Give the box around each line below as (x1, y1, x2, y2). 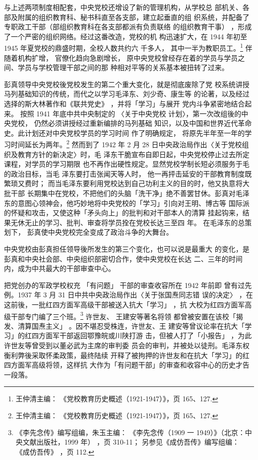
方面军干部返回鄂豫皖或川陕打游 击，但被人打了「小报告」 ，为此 (38, 330, 252, 341)
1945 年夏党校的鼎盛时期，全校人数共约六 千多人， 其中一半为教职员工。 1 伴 (4, 41, 253, 53)
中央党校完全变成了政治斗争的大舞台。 (48, 227, 173, 237)
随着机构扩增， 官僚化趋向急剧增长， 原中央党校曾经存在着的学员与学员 (4, 52, 238, 63)
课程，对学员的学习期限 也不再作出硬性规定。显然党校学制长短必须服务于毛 (4, 159, 250, 169)
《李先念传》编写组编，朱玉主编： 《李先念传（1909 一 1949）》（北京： (15, 427, 245, 437)
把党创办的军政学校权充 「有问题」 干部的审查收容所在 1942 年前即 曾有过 (4, 279, 245, 290)
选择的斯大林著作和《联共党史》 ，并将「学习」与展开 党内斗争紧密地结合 (4, 98, 245, 108)
